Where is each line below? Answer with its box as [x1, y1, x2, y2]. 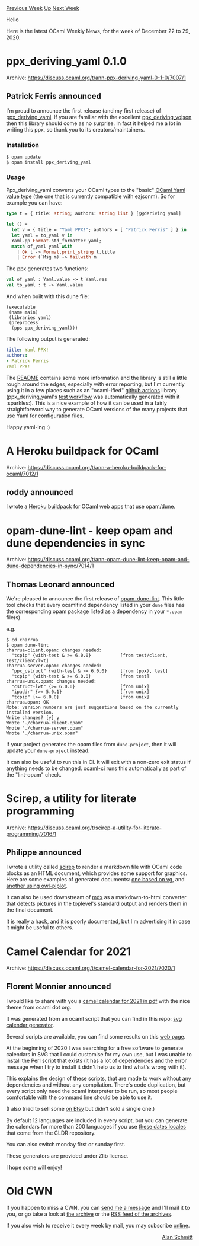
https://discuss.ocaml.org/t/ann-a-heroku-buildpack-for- [27, 464, 167, 471]
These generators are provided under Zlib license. [6, 1152, 129, 1159]
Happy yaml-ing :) [6, 423, 50, 430]
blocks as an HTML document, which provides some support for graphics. [6, 870, 188, 877]
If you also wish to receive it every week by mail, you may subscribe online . [6, 1222, 190, 1229]
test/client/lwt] [6, 658, 49, 664]
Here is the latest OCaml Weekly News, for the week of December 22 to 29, [6, 28, 191, 34]
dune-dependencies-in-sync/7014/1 [6, 562, 94, 570]
